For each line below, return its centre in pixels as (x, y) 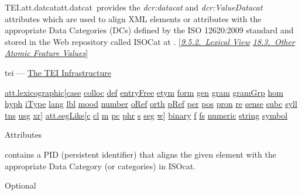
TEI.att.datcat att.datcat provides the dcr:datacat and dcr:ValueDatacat (134, 7)
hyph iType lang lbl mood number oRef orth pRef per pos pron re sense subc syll (151, 104)
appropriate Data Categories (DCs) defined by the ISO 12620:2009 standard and (149, 30)
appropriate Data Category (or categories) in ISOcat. (100, 166)
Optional (20, 185)
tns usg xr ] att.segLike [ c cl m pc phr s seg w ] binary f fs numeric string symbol (146, 115)
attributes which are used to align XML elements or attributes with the (133, 18)
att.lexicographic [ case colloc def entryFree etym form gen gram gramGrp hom (144, 92)
